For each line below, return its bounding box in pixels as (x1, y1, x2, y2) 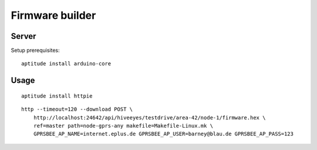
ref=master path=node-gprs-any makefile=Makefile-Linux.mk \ (33, 122, 214, 129)
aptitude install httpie (21, 92, 93, 99)
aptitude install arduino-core (21, 61, 112, 67)
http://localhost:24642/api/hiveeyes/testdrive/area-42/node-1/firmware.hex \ (33, 114, 266, 121)
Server (11, 31, 36, 41)
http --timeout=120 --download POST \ (21, 106, 133, 113)
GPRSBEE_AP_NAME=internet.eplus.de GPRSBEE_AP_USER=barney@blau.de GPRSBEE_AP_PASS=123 (33, 131, 294, 138)
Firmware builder (11, 9, 96, 22)
